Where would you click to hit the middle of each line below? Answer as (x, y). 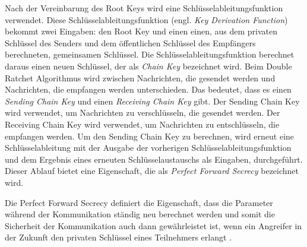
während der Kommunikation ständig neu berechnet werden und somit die (140, 214)
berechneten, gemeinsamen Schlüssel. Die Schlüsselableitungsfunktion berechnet (150, 54)
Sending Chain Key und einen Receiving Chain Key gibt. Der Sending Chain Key (152, 101)
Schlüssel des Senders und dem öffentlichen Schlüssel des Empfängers (130, 42)
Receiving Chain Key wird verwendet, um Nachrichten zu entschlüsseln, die (142, 124)
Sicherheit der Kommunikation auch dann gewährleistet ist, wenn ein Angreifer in (153, 225)
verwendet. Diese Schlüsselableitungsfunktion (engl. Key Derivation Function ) (146, 19)
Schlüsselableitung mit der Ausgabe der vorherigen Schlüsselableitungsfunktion (148, 148)
